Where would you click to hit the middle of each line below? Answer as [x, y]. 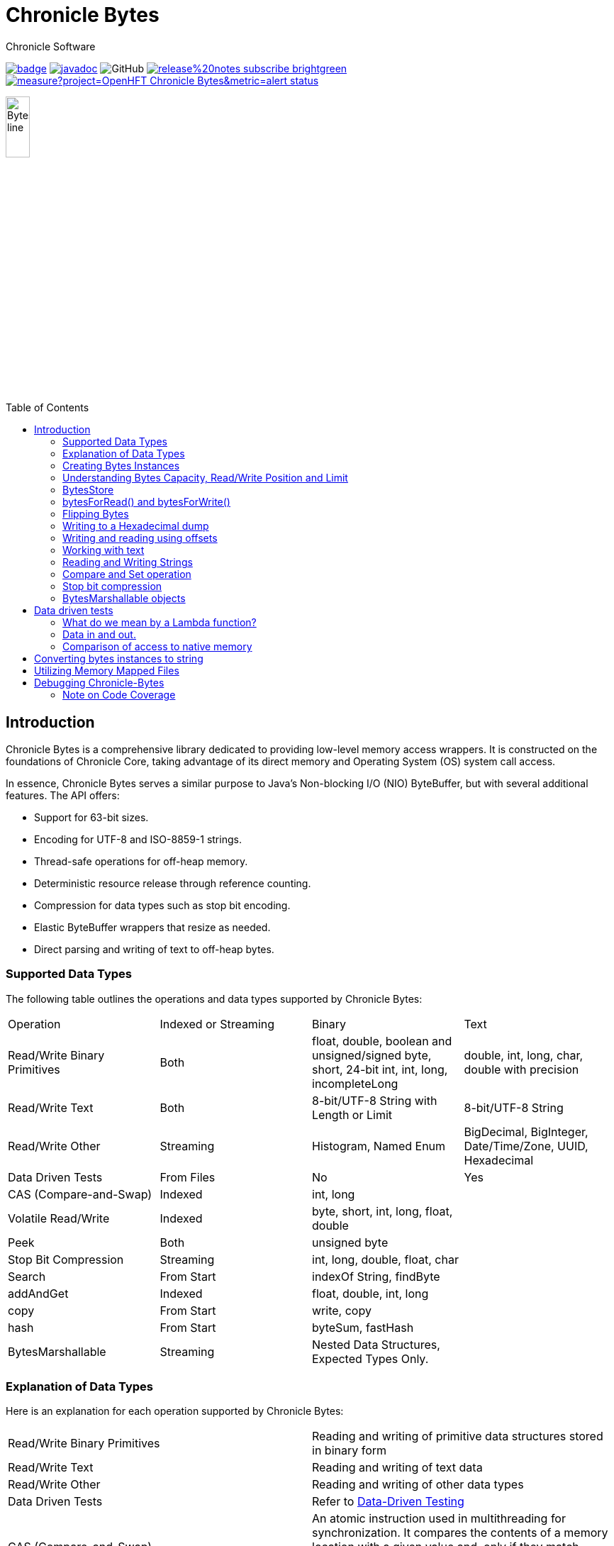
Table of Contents [48, 408]
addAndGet [38, 1293]
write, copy [342, 1310]
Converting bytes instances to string [119, 659]
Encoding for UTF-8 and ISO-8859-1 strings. [138, 839]
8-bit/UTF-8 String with [375, 1100]
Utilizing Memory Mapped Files [107, 671]
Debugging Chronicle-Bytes [99, 683]
